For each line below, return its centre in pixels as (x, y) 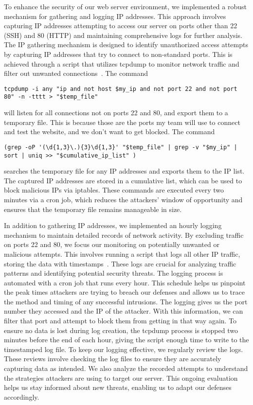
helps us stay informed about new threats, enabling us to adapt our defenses (118, 387)
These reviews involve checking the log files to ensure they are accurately (113, 359)
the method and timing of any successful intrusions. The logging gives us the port (126, 301)
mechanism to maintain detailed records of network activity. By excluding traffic (124, 235)
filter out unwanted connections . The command (76, 73)
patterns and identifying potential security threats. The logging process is (114, 273)
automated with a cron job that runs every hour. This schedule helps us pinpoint (125, 282)
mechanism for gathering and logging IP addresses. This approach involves (115, 16)
